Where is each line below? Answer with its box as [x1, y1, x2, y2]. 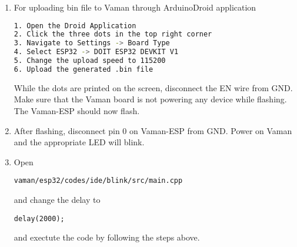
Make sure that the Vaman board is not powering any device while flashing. [14, 93, 287, 105]
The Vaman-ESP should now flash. [14, 105, 140, 117]
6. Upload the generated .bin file [14, 65, 153, 74]
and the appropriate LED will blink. [14, 136, 145, 148]
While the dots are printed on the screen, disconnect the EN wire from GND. [14, 81, 293, 94]
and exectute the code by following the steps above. [14, 231, 200, 243]
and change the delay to [14, 193, 101, 206]
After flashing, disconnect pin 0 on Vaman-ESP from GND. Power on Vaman [14, 124, 292, 136]
